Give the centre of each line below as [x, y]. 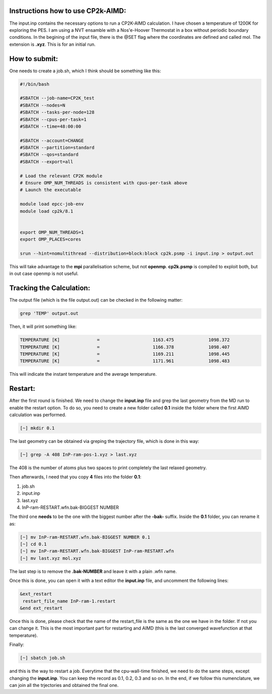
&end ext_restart [41, 608]
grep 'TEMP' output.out [49, 313]
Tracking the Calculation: [50, 288]
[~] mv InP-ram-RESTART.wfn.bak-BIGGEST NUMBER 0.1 [85, 537]
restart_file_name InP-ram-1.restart [69, 601]
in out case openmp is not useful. [44, 274]
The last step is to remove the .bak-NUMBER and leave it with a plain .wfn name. [93, 571]
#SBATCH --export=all [47, 162]
